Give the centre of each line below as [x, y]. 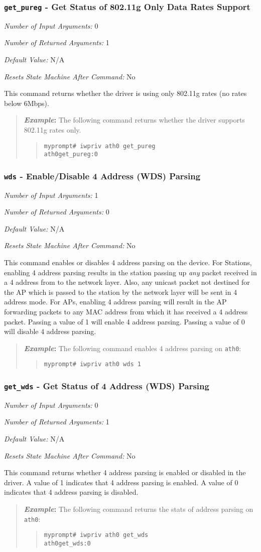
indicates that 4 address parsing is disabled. [71, 492]
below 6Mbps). [27, 103]
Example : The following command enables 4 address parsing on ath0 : [133, 348]
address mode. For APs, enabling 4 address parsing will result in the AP [115, 302]
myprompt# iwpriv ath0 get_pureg [100, 146]
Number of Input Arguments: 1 [51, 195]
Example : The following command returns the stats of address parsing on [139, 509]
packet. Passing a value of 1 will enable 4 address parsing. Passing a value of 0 [124, 321]
